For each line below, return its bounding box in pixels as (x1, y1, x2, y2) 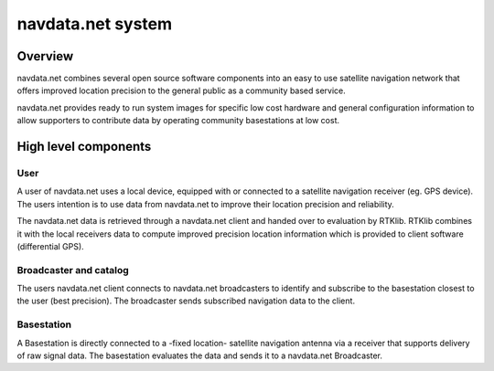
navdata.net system (16, 14, 173, 34)
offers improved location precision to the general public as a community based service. (16, 85, 347, 96)
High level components (16, 139, 152, 154)
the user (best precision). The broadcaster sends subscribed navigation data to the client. (16, 295, 356, 306)
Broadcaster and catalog (16, 263, 130, 276)
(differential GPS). (16, 240, 84, 251)
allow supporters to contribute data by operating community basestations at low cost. (16, 115, 340, 126)
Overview (16, 48, 74, 64)
